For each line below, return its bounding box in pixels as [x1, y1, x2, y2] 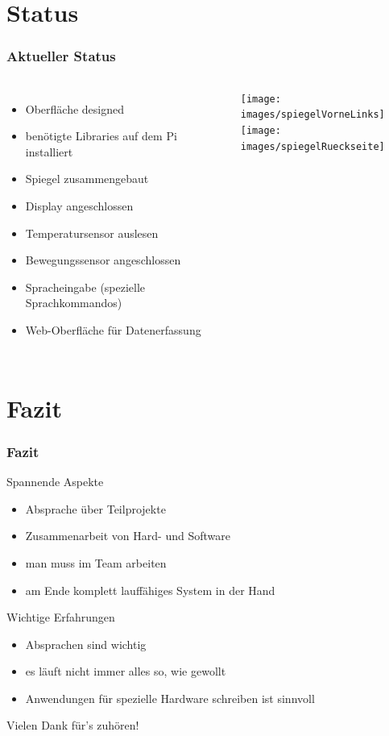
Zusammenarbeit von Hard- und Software [25, 527, 230, 544]
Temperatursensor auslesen [25, 224, 159, 241]
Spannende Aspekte [6, 473, 104, 490]
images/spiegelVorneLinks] [240, 109, 385, 121]
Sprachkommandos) [25, 294, 122, 311]
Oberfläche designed [25, 100, 125, 117]
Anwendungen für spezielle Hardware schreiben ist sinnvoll [25, 689, 315, 706]
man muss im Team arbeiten [25, 554, 167, 571]
